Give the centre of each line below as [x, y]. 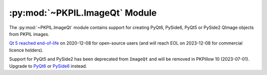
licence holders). [26, 50]
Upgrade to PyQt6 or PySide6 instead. [48, 66]
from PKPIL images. [29, 34]
